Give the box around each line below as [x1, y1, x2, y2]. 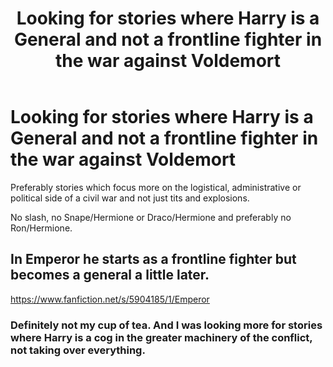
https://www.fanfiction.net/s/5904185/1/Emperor [10, 293, 210, 305]
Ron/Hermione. [10, 222, 73, 234]
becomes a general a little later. [10, 267, 210, 284]
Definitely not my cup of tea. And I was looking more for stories [10, 318, 323, 332]
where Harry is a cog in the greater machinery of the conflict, [10, 330, 313, 344]
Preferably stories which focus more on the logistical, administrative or [10, 181, 302, 193]
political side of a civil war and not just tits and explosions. [10, 192, 250, 204]
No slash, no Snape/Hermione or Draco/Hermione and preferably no [10, 211, 292, 223]
